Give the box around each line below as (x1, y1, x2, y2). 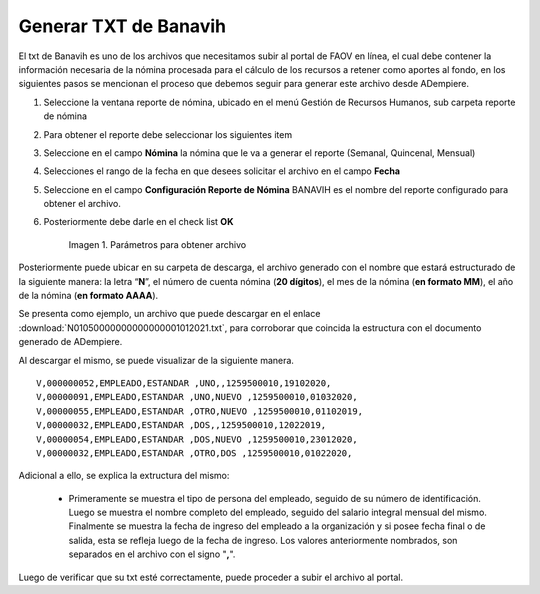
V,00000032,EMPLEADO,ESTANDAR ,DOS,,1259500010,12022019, (36, 420, 327, 431)
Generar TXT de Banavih (18, 15, 227, 37)
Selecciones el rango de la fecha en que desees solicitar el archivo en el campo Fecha (43, 165, 400, 177)
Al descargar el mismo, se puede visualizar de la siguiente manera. (18, 354, 295, 366)
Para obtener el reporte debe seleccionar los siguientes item (43, 128, 293, 140)
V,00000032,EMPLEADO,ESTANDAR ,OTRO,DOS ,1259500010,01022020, (36, 447, 353, 459)
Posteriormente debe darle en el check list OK (43, 216, 234, 228)
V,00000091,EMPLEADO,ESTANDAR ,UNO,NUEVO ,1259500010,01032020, (36, 391, 359, 403)
